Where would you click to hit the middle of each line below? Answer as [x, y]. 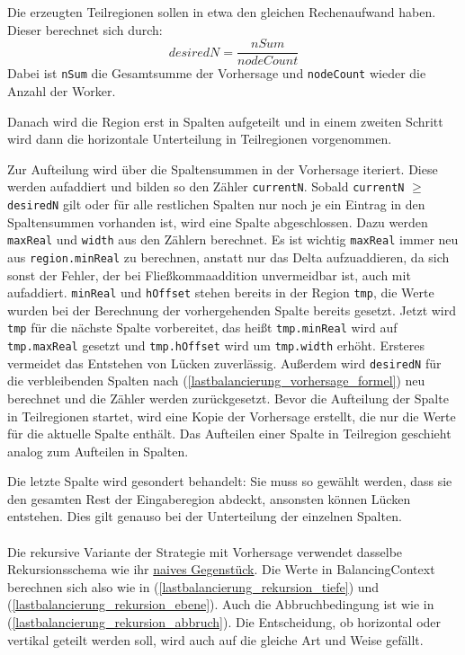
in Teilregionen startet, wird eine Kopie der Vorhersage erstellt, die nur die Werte [232, 416]
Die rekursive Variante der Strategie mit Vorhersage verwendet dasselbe [205, 551]
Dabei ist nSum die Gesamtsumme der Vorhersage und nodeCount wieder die [217, 73]
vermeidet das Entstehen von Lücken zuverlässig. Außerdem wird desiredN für [224, 363]
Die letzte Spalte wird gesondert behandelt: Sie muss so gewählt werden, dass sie [230, 481]
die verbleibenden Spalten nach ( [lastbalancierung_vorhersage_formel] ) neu [216, 381]
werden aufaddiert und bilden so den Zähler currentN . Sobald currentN [206, 186]
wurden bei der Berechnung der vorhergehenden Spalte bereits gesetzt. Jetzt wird [232, 310]
